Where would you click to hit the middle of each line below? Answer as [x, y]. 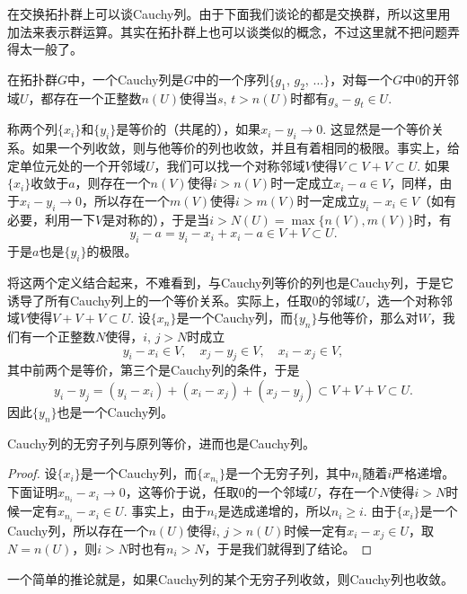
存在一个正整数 [97, 98]
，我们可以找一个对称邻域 [229, 165]
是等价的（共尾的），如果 [189, 129]
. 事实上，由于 [165, 511]
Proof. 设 [32, 473]
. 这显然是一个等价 [377, 129]
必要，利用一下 [51, 219]
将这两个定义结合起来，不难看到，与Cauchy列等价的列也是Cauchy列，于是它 [230, 282]
